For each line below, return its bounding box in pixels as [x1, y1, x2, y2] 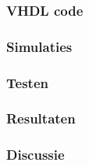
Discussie [6, 145, 65, 164]
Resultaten [6, 109, 76, 128]
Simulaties [6, 36, 73, 56]
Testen [6, 72, 48, 92]
